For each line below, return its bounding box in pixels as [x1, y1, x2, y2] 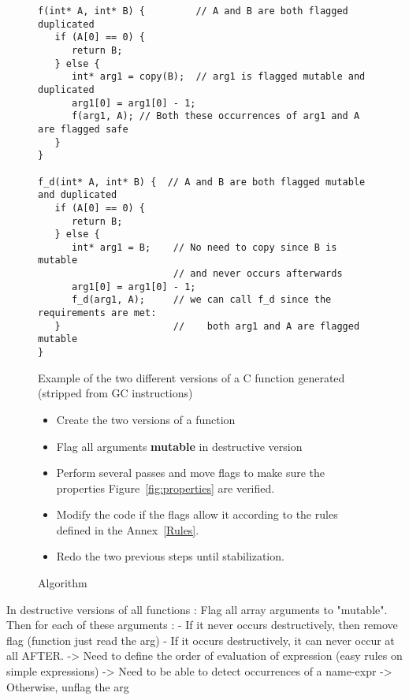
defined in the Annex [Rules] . [56, 521, 199, 538]
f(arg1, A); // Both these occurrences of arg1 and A [71, 110, 360, 122]
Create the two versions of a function [56, 411, 236, 427]
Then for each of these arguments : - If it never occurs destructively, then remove [6, 616, 398, 633]
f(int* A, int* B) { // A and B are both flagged [38, 6, 348, 17]
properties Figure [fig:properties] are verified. [56, 479, 275, 496]
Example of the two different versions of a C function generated [38, 369, 345, 385]
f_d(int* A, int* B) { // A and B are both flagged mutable [38, 176, 366, 188]
